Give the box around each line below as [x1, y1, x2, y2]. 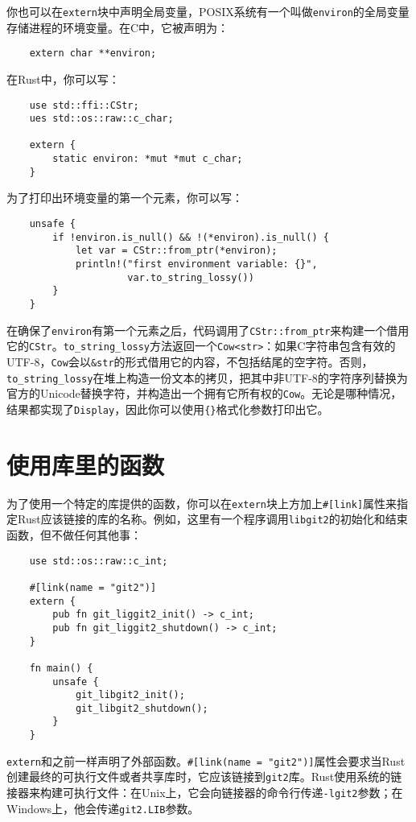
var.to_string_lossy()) [127, 271, 254, 283]
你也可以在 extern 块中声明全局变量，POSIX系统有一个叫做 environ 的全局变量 [6, 3, 410, 19]
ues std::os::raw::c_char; [29, 113, 174, 125]
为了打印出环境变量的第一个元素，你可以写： [6, 189, 243, 206]
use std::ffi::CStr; [29, 99, 139, 111]
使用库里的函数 [6, 448, 165, 481]
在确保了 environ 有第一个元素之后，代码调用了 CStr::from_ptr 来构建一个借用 [6, 321, 410, 338]
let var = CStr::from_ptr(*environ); [75, 245, 278, 257]
